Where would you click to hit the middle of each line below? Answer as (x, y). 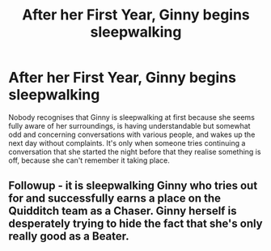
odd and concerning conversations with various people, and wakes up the (132, 134)
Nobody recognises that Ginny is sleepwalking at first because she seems (131, 117)
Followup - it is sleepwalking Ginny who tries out (133, 186)
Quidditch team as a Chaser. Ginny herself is (123, 211)
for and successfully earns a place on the (114, 199)
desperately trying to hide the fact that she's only (135, 224)
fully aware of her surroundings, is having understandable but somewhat (129, 125)
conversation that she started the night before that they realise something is (135, 151)
